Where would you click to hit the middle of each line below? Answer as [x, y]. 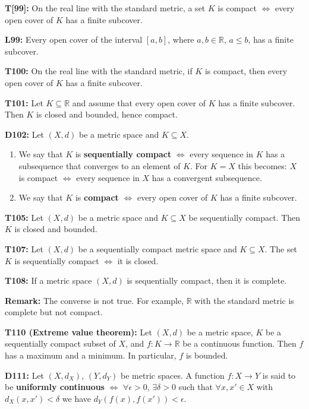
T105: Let [24, 217]
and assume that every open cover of [139, 102]
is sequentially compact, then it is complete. [207, 280]
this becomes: [262, 165]
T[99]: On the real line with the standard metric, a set [105, 8]
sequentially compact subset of [60, 343]
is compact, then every [246, 71]
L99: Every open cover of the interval [74, 39]
